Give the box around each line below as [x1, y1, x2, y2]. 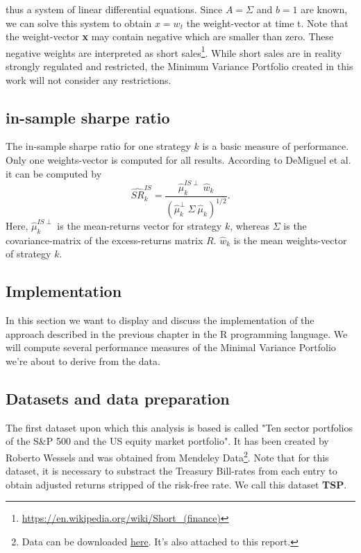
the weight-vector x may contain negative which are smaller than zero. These [6, 29, 334, 44]
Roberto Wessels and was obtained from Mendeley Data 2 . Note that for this [6, 448, 329, 464]
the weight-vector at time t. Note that [186, 15, 349, 30]
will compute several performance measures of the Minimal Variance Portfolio [6, 340, 336, 355]
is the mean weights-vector [233, 232, 347, 247]
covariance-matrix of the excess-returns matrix [6, 232, 203, 247]
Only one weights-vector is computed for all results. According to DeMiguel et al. [6, 153, 351, 167]
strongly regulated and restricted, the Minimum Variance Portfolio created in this [6, 59, 353, 74]
